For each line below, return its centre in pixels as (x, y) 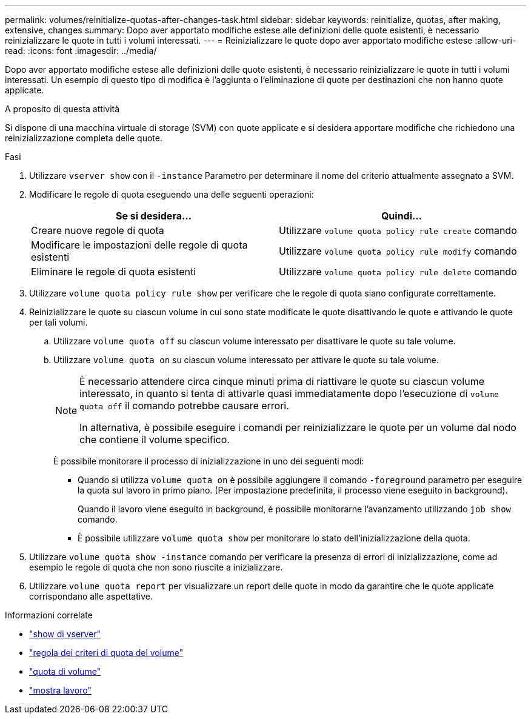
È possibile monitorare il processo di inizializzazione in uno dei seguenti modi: (209, 461)
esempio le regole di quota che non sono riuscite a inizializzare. (156, 567)
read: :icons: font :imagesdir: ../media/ (81, 51)
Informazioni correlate (49, 615)
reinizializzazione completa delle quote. (84, 138)
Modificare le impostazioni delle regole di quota (139, 245)
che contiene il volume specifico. (155, 440)
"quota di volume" (65, 671)
